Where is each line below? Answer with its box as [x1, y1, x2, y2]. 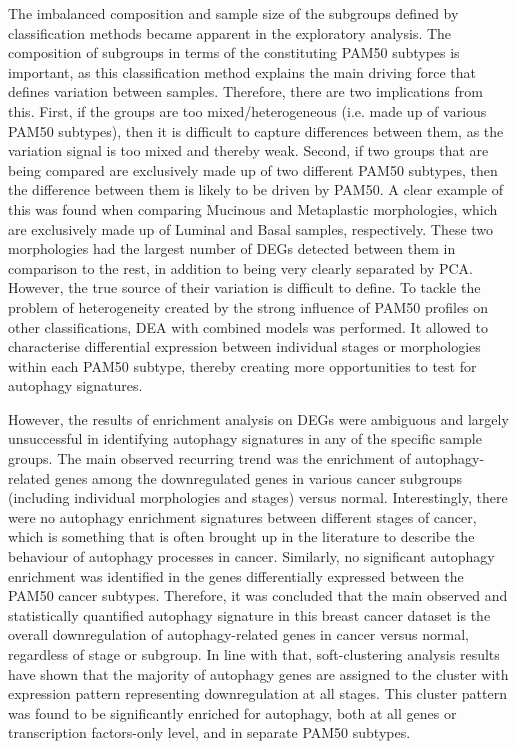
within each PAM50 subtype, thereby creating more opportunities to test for [8, 355, 477, 376]
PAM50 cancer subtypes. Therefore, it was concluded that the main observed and [8, 585, 508, 606]
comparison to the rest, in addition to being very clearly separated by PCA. [8, 257, 473, 278]
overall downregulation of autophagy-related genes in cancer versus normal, [8, 624, 469, 645]
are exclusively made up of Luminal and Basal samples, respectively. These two [8, 218, 494, 239]
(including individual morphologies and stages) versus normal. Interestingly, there [8, 487, 508, 508]
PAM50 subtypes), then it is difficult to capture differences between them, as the [8, 120, 504, 141]
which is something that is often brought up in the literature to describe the [8, 526, 475, 547]
